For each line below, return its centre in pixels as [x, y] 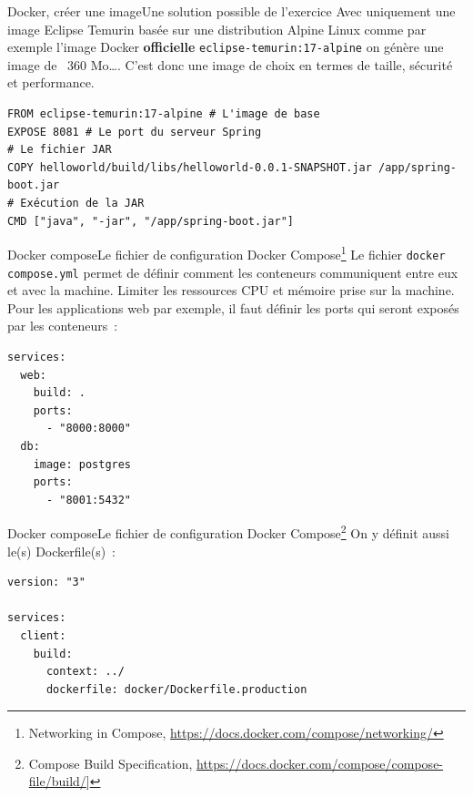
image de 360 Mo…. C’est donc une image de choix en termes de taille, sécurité [230, 64]
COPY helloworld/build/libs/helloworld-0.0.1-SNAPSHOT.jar [190, 167]
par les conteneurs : [63, 326]
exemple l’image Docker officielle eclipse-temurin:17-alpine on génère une [226, 47]
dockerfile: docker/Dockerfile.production [176, 689]
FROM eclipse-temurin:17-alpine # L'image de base [164, 114]
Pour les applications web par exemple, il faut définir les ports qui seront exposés [233, 307]
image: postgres [82, 464]
